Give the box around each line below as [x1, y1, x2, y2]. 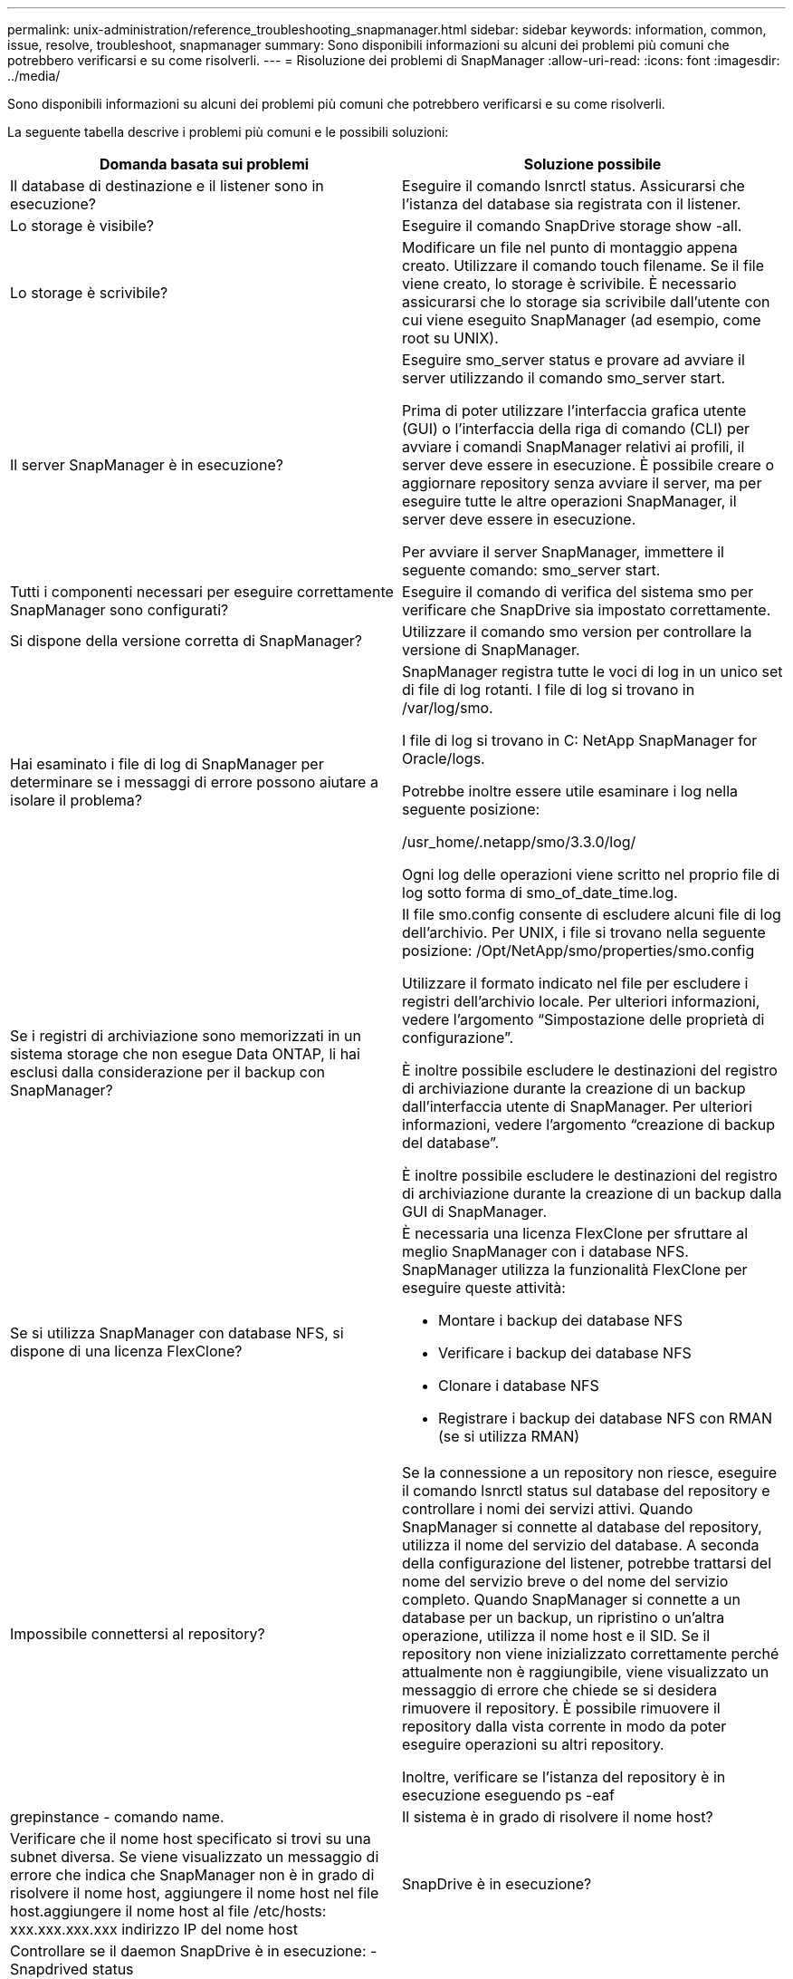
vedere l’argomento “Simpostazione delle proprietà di [402, 1010, 765, 1028]
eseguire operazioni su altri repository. [402, 1735, 664, 1753]
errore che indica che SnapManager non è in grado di [10, 1866, 375, 1884]
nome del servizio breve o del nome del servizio [402, 1572, 729, 1590]
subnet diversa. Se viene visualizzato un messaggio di [10, 1848, 379, 1866]
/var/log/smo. [402, 699, 493, 717]
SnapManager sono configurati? [10, 601, 229, 619]
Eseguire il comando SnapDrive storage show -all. [402, 217, 742, 235]
